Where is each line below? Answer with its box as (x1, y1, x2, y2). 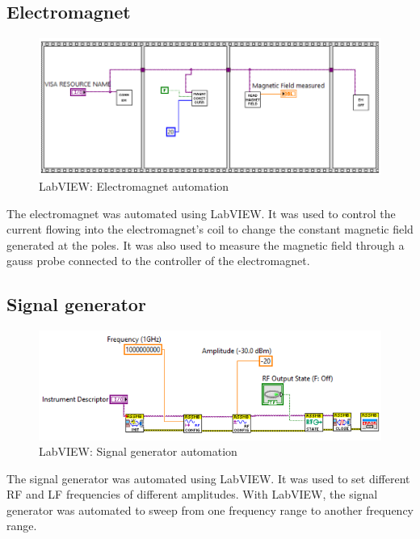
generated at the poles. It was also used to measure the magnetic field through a (6, 236, 405, 253)
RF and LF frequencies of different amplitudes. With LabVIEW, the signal (6, 486, 378, 503)
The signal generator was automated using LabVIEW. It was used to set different (6, 470, 410, 486)
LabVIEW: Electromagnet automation (39, 177, 229, 194)
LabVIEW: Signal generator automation (39, 443, 237, 460)
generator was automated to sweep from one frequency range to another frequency (6, 501, 414, 518)
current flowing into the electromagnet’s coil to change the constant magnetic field (6, 221, 414, 238)
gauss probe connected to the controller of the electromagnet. (6, 252, 310, 269)
